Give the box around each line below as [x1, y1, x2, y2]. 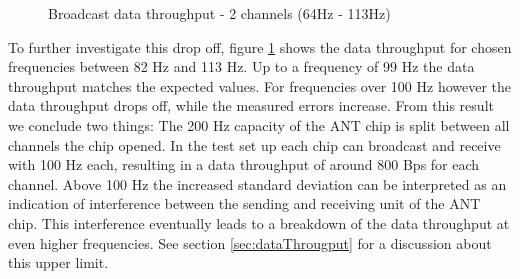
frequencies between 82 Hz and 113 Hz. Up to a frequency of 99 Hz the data [8, 56, 475, 77]
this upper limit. [8, 252, 109, 273]
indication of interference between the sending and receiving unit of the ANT [8, 193, 481, 214]
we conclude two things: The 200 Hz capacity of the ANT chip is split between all [8, 114, 510, 135]
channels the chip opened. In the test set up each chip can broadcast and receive [8, 134, 501, 155]
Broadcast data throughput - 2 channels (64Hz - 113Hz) [48, 3, 391, 23]
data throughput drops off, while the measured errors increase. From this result [8, 95, 494, 116]
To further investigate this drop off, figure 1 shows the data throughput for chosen [8, 36, 512, 57]
